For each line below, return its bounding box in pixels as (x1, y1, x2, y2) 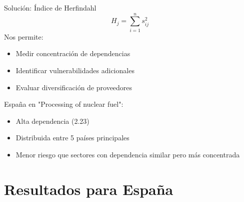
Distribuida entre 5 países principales (15, 132, 129, 143)
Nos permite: (4, 31, 43, 42)
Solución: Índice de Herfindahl (4, 3, 96, 13)
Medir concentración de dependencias (15, 48, 130, 59)
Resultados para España (4, 178, 173, 199)
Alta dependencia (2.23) (15, 115, 89, 126)
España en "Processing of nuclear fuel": (4, 99, 123, 109)
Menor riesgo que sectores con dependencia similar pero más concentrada (15, 149, 240, 159)
